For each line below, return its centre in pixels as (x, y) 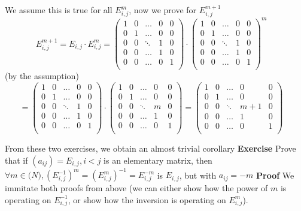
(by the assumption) (42, 76)
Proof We (275, 175)
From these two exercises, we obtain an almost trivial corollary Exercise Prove (150, 148)
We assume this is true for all (59, 10)
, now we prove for (163, 10)
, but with (198, 175)
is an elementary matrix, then (158, 160)
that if (16, 160)
